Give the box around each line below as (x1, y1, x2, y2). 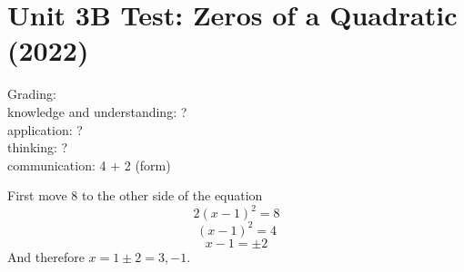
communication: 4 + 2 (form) (7, 155, 171, 174)
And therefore (7, 247, 85, 266)
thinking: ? (7, 138, 68, 157)
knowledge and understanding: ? (7, 102, 187, 121)
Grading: (7, 84, 56, 103)
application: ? (7, 120, 83, 139)
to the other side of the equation (81, 186, 263, 205)
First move (7, 186, 67, 205)
